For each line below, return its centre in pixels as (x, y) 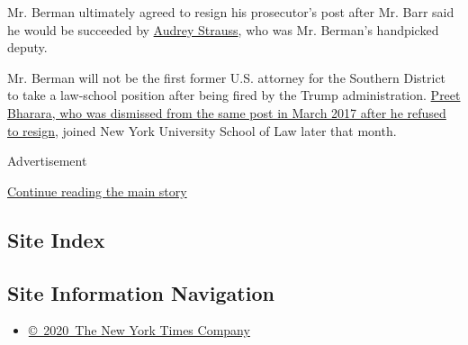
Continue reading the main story (97, 191)
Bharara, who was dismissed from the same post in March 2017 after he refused (227, 112)
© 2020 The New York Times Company (139, 330)
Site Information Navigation (141, 292)
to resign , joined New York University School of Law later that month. (202, 130)
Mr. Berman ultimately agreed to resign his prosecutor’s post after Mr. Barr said (231, 12)
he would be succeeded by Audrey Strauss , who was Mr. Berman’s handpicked (223, 29)
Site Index (56, 239)
